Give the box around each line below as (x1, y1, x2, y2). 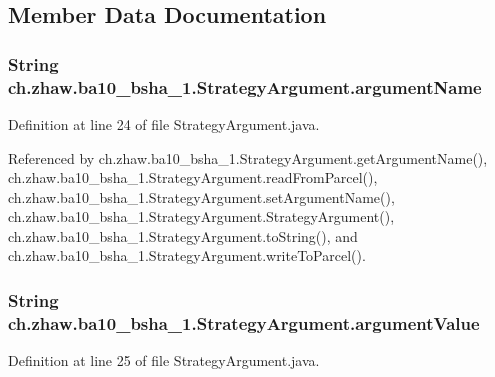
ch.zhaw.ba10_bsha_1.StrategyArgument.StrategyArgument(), (8, 206, 395, 227)
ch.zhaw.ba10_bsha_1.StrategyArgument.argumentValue (8, 310, 480, 335)
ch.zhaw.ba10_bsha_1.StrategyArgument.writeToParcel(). (8, 245, 366, 266)
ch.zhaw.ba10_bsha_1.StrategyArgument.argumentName (8, 74, 482, 99)
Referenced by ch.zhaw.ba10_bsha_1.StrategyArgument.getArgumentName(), (8, 147, 488, 168)
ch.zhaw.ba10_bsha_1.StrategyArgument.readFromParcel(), (8, 167, 378, 188)
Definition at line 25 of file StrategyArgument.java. (8, 350, 320, 371)
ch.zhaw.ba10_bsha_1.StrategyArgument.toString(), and (8, 225, 358, 246)
